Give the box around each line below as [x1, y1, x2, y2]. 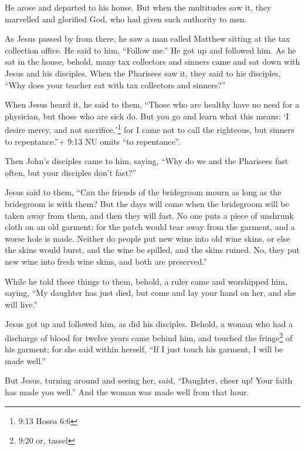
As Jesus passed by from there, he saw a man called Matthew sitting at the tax [5, 32, 290, 45]
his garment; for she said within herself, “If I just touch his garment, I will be [5, 343, 283, 355]
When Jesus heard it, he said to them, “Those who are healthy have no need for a [5, 98, 300, 111]
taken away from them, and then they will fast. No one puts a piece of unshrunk [5, 209, 294, 221]
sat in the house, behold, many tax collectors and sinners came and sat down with [5, 55, 300, 68]
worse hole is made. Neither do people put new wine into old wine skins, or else [5, 232, 290, 244]
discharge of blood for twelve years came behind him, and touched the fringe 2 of [5, 329, 293, 344]
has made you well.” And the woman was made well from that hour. [5, 385, 249, 398]
